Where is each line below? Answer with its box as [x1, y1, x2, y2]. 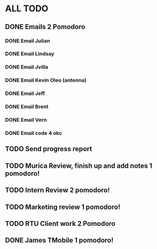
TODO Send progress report [5, 145, 92, 153]
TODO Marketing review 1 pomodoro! [5, 203, 121, 211]
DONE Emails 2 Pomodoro [5, 23, 85, 31]
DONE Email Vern [5, 117, 47, 124]
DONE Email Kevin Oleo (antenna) [5, 77, 87, 84]
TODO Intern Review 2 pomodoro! [5, 186, 110, 194]
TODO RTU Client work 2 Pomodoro [5, 219, 116, 228]
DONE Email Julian [5, 37, 51, 44]
